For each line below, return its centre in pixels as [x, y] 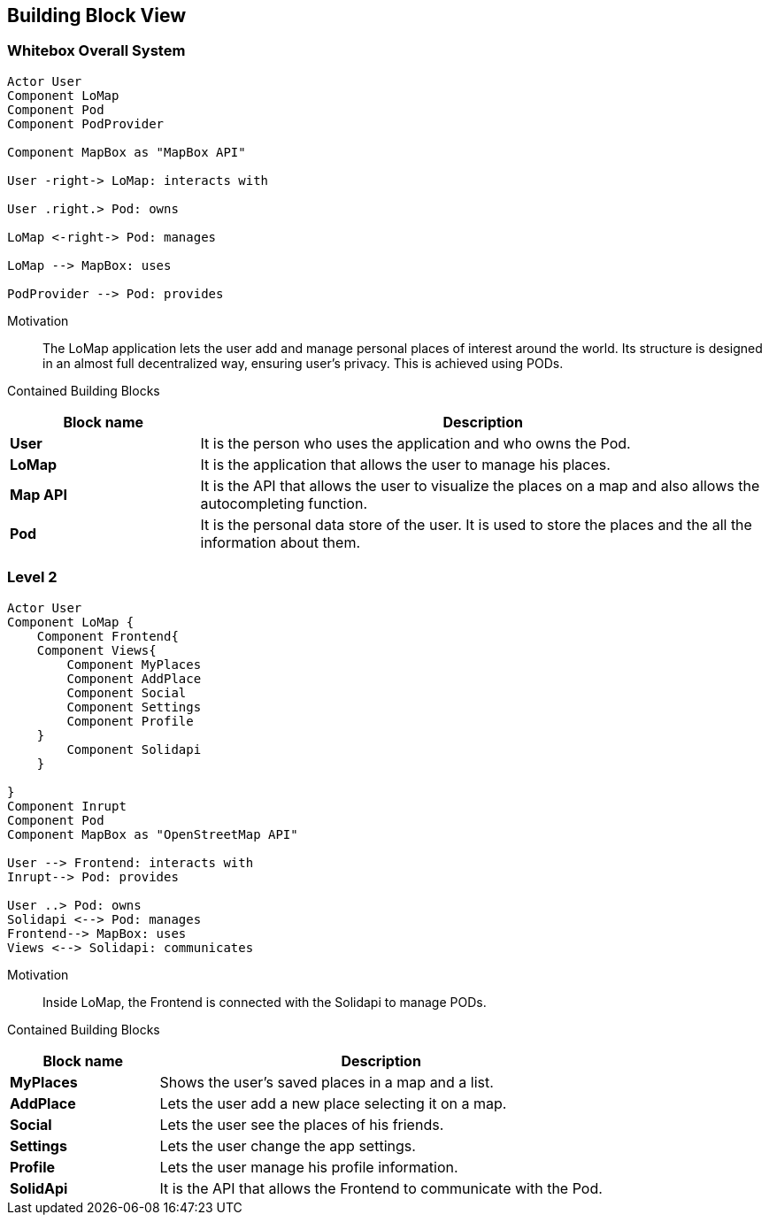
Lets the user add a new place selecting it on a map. [333, 1103]
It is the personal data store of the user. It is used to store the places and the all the [476, 524]
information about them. [281, 542]
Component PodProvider [86, 123]
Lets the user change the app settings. [288, 1145]
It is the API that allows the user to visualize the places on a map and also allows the [480, 485]
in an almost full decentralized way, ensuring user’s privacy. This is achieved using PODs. [303, 363]
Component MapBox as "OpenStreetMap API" [153, 834]
